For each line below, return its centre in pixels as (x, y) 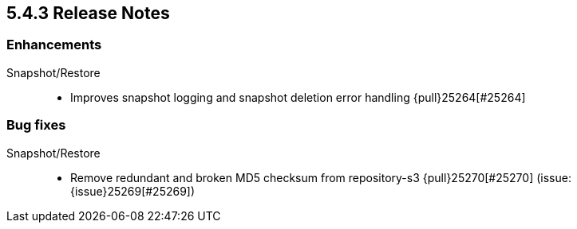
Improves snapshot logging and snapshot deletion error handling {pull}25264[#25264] (298, 97)
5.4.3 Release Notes (88, 13)
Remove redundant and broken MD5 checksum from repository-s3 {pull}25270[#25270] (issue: (321, 177)
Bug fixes (36, 125)
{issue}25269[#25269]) (133, 191)
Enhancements (54, 45)
